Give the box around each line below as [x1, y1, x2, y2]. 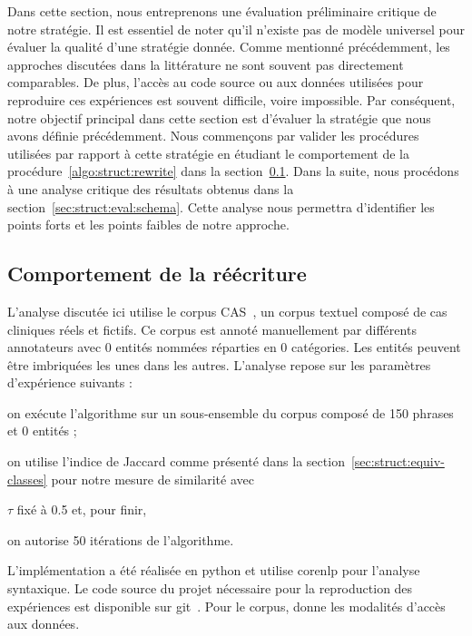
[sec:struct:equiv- [350, 452, 445, 471]
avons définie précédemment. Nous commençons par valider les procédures [7, 126, 419, 145]
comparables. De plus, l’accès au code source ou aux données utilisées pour [7, 73, 424, 92]
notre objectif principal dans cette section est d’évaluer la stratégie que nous [7, 108, 431, 127]
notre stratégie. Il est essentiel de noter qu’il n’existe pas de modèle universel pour [7, 19, 465, 38]
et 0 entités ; [7, 421, 77, 440]
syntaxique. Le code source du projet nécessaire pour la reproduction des [7, 579, 413, 598]
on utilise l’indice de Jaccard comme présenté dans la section [7, 452, 345, 471]
